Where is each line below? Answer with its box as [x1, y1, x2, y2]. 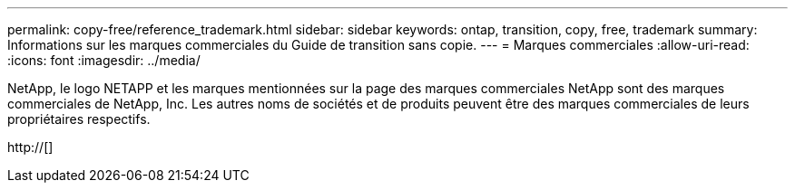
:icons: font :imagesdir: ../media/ [7, 52, 201, 68]
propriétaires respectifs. [7, 111, 151, 127]
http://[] [7, 139, 54, 155]
